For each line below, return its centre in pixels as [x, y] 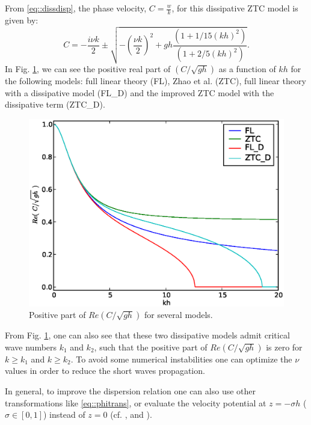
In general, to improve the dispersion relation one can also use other [130, 390]
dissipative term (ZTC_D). [55, 104]
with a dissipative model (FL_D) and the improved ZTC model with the [140, 92]
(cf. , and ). [131, 414]
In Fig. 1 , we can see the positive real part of [88, 68]
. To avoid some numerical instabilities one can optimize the [181, 359]
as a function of [247, 68]
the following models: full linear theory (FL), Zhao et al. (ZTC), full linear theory [155, 80]
